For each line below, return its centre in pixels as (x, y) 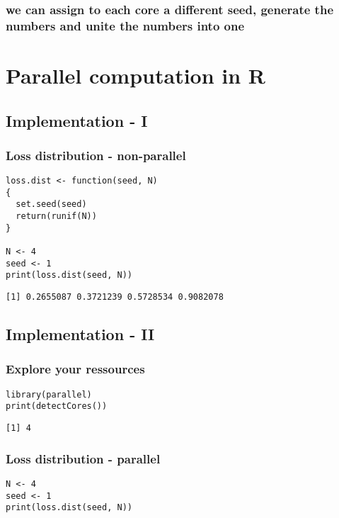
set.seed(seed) (51, 204)
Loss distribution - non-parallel (96, 155)
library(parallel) (49, 394)
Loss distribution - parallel (83, 458)
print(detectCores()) (57, 406)
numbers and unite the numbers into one (125, 25)
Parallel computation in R (136, 75)
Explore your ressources (75, 369)
